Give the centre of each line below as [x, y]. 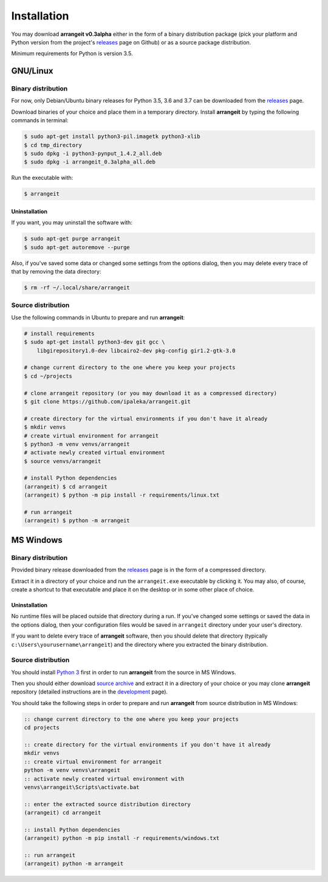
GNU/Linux [32, 71]
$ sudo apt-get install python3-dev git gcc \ [94, 342]
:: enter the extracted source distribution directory [107, 804]
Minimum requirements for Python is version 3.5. [72, 53]
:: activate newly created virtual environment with [104, 779]
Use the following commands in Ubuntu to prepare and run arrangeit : [98, 317]
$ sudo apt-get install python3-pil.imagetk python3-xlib [112, 136]
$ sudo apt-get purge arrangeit [72, 239]
